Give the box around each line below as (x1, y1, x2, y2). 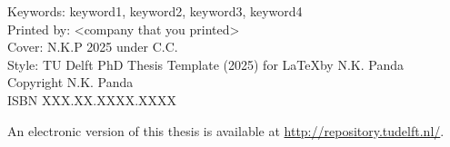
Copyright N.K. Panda (7, 73, 134, 92)
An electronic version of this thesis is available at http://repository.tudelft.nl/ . (7, 121, 445, 140)
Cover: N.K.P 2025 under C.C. (7, 37, 178, 56)
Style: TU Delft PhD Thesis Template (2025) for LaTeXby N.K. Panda (7, 54, 404, 73)
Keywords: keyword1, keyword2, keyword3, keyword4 (7, 2, 303, 20)
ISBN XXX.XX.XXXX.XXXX (7, 90, 177, 109)
